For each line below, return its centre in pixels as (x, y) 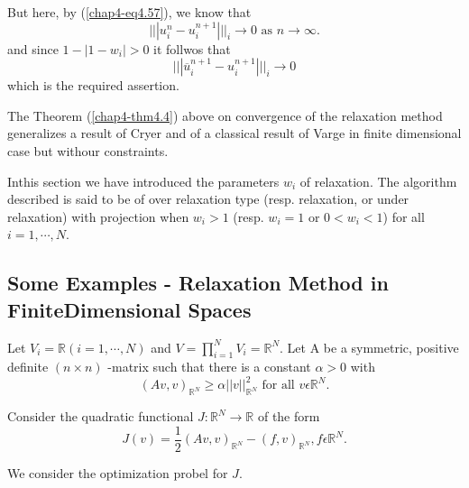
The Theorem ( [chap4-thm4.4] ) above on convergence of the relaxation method (225, 115)
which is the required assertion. (93, 85)
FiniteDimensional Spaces (129, 309)
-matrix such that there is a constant (209, 367)
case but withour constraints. (88, 150)
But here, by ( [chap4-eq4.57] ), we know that (129, 12)
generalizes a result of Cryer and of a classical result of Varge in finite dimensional (234, 133)
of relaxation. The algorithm (378, 181)
